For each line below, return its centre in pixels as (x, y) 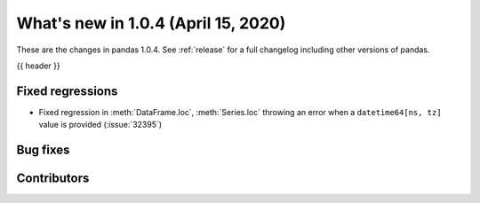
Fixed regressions (67, 91)
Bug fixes (43, 150)
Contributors (53, 179)
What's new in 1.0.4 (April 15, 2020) (151, 23)
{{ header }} (39, 66)
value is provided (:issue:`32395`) (100, 125)
